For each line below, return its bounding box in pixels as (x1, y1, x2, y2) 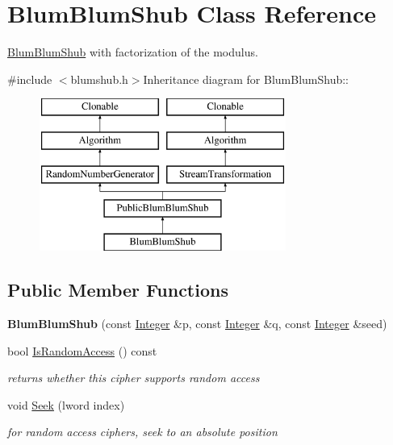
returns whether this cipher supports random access (7, 369, 260, 386)
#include (7, 70, 52, 87)
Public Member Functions (7, 277, 228, 302)
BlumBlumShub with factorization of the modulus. (7, 44, 258, 60)
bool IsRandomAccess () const (7, 342, 157, 359)
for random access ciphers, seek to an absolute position (7, 423, 278, 440)
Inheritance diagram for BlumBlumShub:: (143, 70, 349, 87)
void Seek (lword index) (7, 396, 125, 413)
